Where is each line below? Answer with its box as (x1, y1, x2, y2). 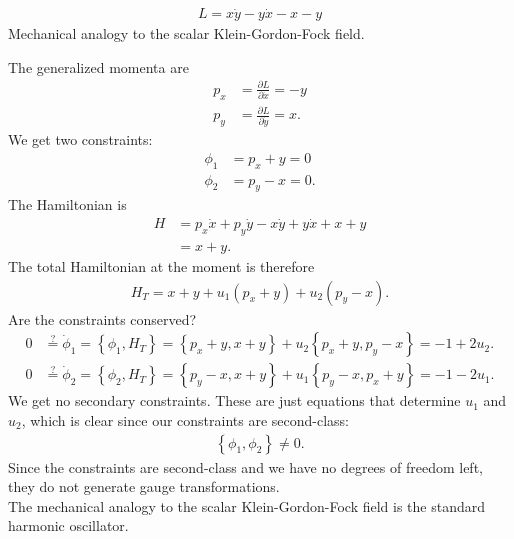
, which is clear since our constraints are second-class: (21, 409, 350, 430)
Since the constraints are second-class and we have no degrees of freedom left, (8, 456, 483, 477)
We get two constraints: (8, 129, 153, 150)
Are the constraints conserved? (8, 308, 197, 329)
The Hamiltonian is (8, 194, 127, 215)
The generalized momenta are (8, 56, 189, 77)
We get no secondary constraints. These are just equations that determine (8, 390, 461, 411)
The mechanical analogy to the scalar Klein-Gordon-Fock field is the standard (8, 495, 486, 516)
